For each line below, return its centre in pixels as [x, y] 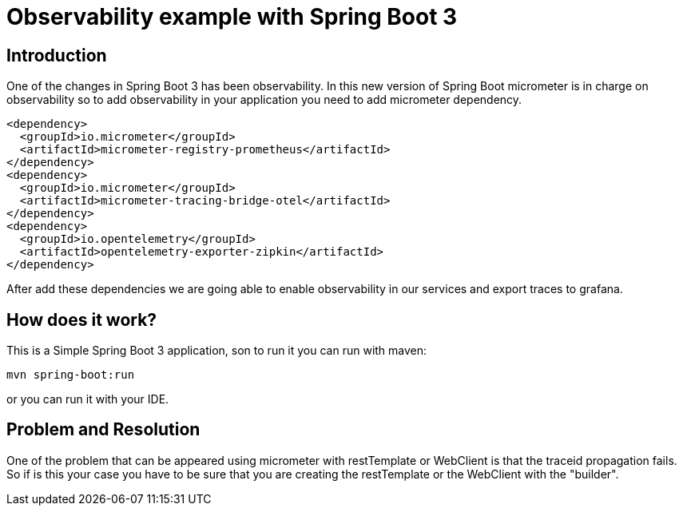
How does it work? [82, 320]
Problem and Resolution [103, 430]
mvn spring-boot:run [71, 375]
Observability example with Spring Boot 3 [232, 17]
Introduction [57, 55]
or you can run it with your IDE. [88, 399]
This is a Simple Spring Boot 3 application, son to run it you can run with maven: [217, 351]
